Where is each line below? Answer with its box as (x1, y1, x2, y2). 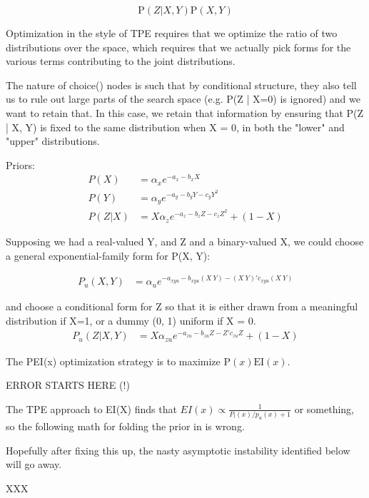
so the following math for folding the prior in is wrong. (6, 418, 245, 433)
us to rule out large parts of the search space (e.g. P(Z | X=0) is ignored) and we (6, 91, 360, 106)
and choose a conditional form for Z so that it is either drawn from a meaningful (6, 299, 358, 314)
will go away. (6, 457, 62, 472)
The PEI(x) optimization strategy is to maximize (6, 353, 221, 368)
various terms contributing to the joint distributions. (6, 54, 236, 68)
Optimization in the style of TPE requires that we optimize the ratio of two (6, 26, 338, 40)
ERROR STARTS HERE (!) (6, 377, 130, 392)
